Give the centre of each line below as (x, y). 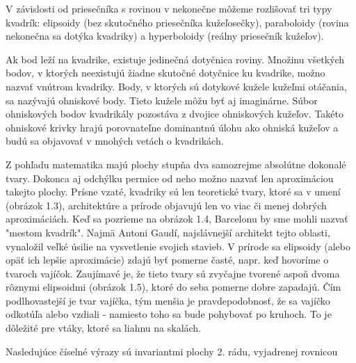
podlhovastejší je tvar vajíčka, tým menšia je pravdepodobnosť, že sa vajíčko (168, 300)
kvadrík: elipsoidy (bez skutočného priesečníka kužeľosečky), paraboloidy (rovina (177, 22)
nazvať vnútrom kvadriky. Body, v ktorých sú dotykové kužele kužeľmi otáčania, (176, 86)
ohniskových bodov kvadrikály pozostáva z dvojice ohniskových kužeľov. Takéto (175, 114)
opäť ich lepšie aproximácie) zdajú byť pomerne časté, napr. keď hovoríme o (167, 260)
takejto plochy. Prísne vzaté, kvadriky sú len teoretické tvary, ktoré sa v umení (173, 192)
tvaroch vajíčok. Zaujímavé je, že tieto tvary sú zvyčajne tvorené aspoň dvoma (173, 273)
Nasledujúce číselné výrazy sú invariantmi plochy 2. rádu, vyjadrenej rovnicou (172, 351)
